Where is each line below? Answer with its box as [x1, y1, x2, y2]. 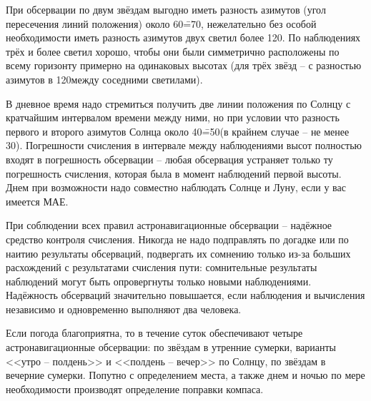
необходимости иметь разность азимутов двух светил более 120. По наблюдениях [6, 30, 361, 45]
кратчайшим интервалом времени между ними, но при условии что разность [6, 110, 340, 125]
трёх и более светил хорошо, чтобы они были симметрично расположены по [6, 44, 340, 59]
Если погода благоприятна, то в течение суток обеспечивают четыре [6, 325, 303, 340]
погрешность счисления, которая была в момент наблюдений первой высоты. [6, 166, 342, 181]
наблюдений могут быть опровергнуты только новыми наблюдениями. [6, 273, 312, 288]
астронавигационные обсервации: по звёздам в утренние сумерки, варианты [6, 340, 337, 355]
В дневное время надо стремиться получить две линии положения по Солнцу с [6, 96, 351, 111]
